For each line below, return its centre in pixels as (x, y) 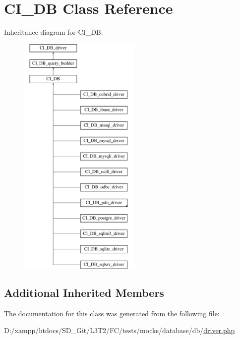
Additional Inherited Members (84, 293)
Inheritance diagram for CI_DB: (54, 32)
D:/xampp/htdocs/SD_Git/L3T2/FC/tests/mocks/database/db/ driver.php (119, 330)
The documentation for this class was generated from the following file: (112, 313)
